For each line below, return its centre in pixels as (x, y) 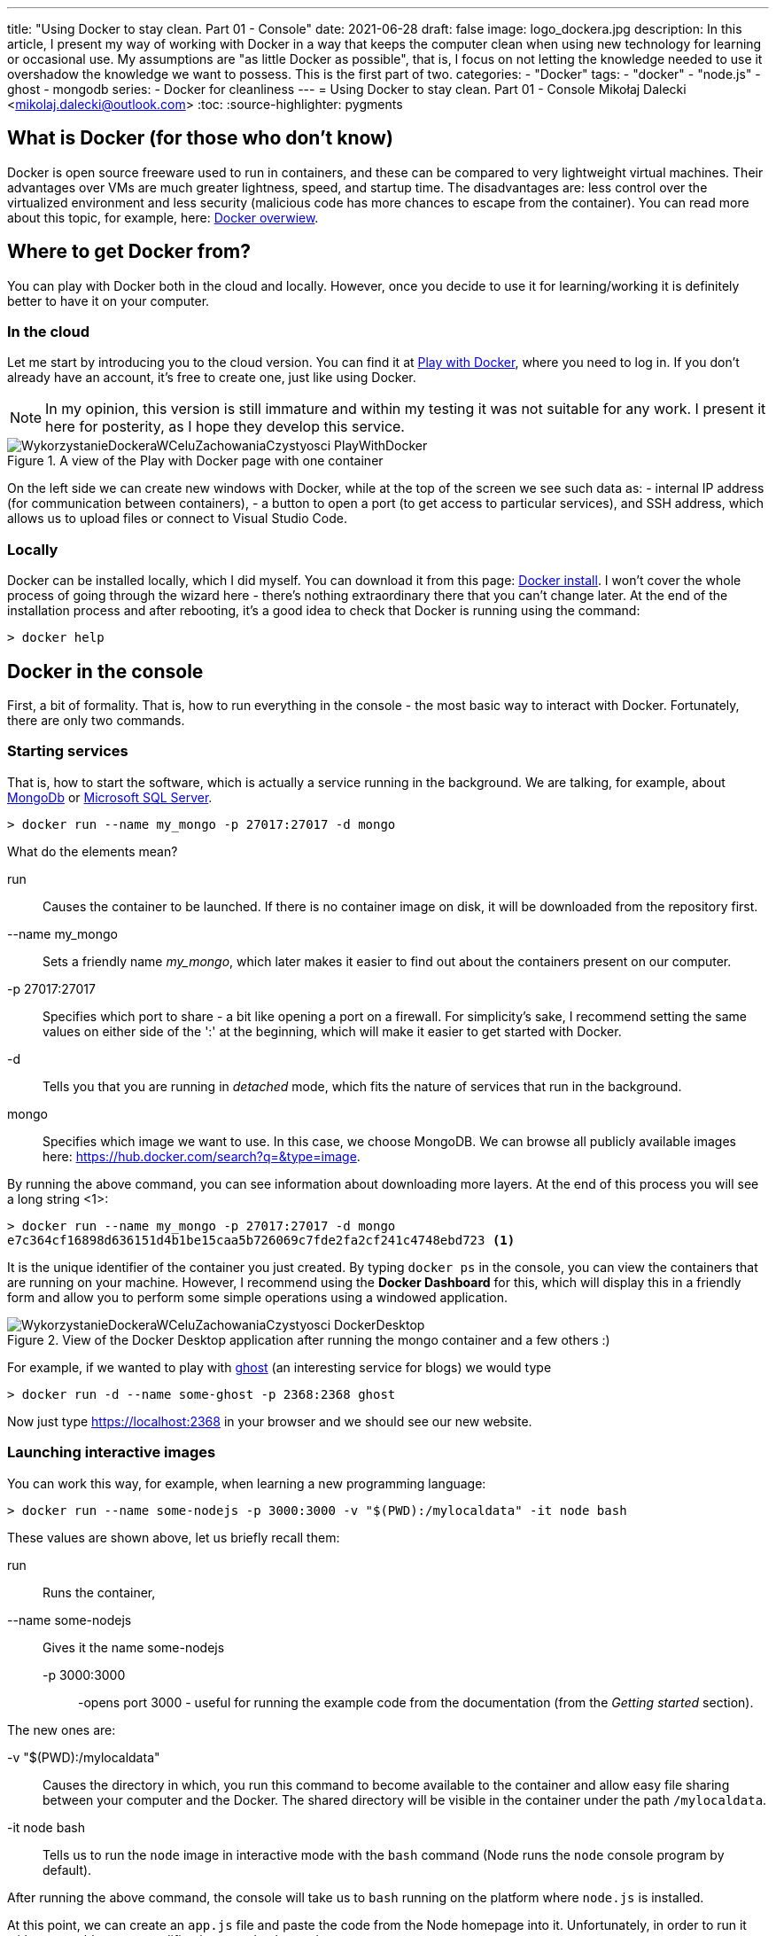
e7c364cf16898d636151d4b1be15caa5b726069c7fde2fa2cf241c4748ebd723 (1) (261, 1240)
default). (67, 1870)
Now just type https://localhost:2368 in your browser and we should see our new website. (270, 1421)
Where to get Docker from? (129, 252)
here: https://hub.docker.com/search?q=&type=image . (202, 1156)
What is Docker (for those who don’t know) (200, 138)
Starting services (68, 751)
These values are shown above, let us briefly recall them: (174, 1537)
